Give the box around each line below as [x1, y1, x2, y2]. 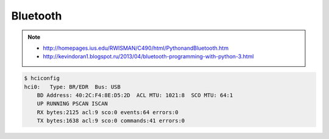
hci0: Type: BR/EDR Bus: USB [24, 83, 121, 90]
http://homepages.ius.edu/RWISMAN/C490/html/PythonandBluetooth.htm [43, 44, 228, 52]
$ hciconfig [24, 75, 60, 82]
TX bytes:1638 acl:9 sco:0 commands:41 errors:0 [37, 117, 185, 124]
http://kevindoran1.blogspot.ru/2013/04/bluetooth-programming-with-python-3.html [43, 53, 254, 60]
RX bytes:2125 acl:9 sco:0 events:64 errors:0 [37, 109, 179, 115]
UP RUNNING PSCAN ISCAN [37, 100, 108, 107]
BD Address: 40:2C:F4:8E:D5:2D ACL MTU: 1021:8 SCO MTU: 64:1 [37, 92, 233, 99]
